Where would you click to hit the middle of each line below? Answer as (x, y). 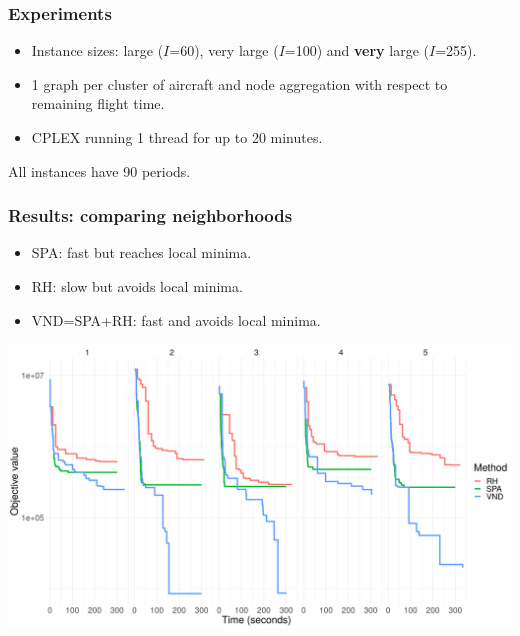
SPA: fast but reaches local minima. (141, 252)
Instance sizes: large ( (97, 50)
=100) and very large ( (356, 50)
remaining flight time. (98, 103)
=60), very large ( (224, 50)
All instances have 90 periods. (99, 170)
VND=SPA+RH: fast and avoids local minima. (176, 319)
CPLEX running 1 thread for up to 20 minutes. (177, 137)
